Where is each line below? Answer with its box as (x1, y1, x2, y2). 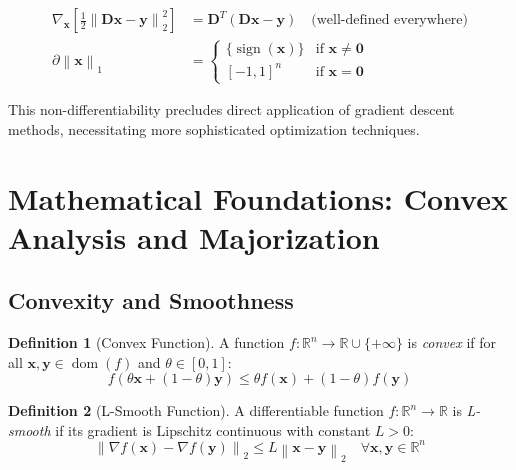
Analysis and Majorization (8, 216, 380, 257)
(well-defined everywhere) (311, 13, 469, 28)
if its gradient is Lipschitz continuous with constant (55, 419, 371, 440)
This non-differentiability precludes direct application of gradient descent (8, 99, 455, 120)
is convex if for (407, 332, 497, 353)
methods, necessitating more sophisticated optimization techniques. (8, 118, 420, 139)
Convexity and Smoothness (8, 285, 294, 316)
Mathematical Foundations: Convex (8, 177, 508, 218)
